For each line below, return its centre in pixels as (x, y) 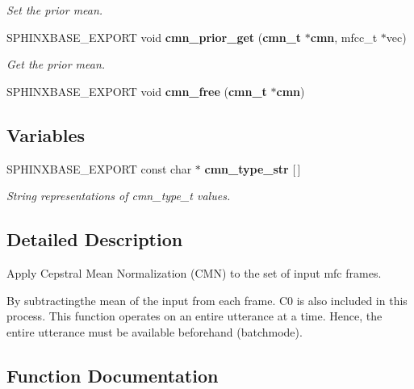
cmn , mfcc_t (344, 37)
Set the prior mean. (55, 10)
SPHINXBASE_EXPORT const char (99, 168)
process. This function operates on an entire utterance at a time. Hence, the (194, 316)
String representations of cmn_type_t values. (119, 196)
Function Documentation (113, 375)
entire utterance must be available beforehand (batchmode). (155, 331)
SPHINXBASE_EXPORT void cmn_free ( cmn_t (137, 91)
